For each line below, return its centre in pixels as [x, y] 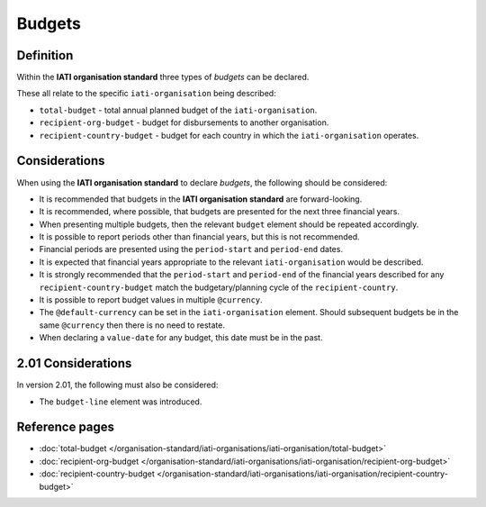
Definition [45, 55]
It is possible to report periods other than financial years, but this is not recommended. [199, 237]
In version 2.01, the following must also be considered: [117, 385]
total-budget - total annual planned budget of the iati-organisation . [178, 110]
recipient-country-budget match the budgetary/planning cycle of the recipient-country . [219, 287]
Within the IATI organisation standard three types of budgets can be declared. [163, 77]
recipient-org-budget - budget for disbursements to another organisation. [184, 122]
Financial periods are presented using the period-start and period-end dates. [191, 249]
